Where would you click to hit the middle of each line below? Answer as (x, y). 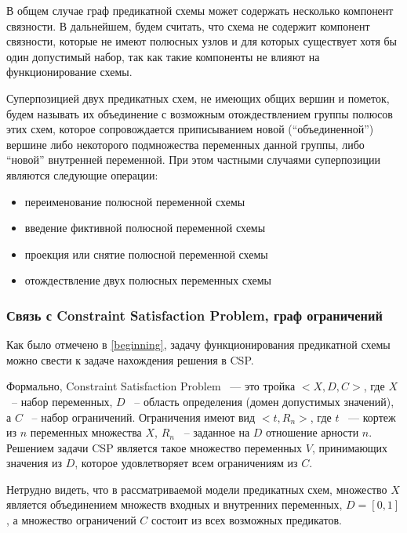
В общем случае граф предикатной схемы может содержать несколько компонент (200, 10)
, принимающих (350, 447)
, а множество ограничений (71, 520)
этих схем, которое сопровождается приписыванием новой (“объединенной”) (190, 129)
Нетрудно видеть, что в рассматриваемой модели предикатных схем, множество (197, 489)
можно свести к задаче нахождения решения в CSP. (130, 359)
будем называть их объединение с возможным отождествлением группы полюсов (200, 113)
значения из (35, 463)
